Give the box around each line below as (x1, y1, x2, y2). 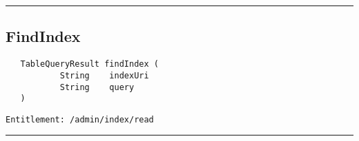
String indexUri (59, 70, 149, 80)
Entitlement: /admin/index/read (6, 114, 154, 124)
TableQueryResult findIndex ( (20, 59, 159, 69)
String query (59, 82, 135, 92)
